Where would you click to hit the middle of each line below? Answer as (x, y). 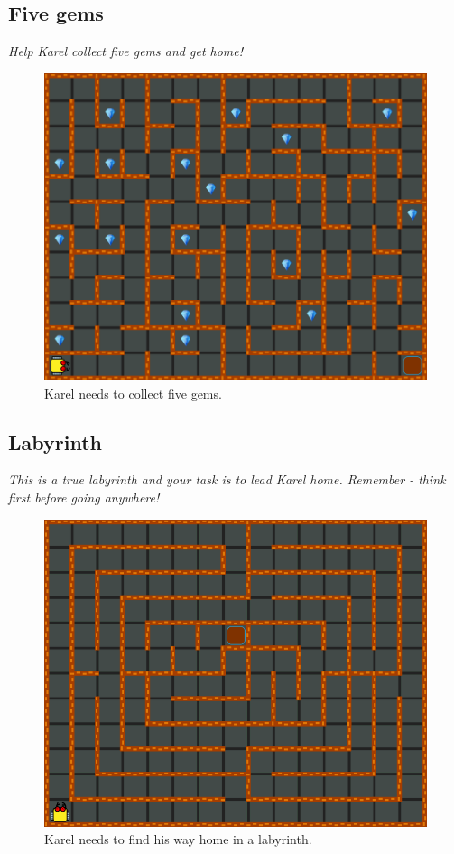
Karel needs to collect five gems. (133, 393)
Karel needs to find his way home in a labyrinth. (178, 839)
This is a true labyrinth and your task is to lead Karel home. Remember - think (227, 479)
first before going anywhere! (84, 497)
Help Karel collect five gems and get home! (126, 51)
